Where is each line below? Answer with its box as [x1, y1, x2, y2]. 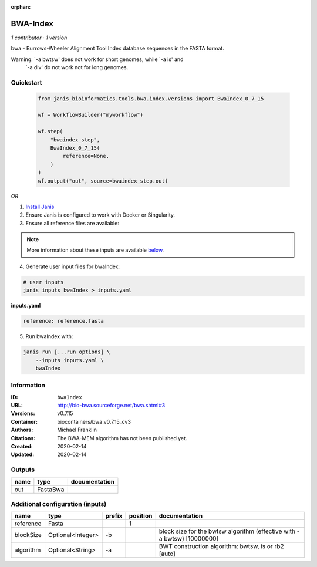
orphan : [11, 4, 31, 10]
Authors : [11, 426, 33, 434]
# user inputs [23, 279, 64, 285]
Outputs [11, 465, 35, 474]
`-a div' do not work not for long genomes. [25, 64, 129, 71]
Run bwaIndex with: [25, 333, 73, 340]
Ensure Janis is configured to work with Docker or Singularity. [25, 211, 176, 218]
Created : [11, 443, 33, 450]
